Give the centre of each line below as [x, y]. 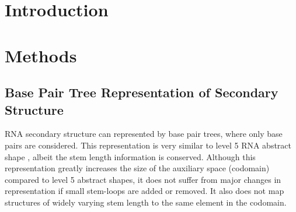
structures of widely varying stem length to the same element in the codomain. [146, 202]
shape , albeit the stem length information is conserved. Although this [130, 156]
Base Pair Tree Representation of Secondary [142, 92]
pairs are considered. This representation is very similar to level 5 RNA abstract [148, 145]
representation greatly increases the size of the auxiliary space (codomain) [137, 168]
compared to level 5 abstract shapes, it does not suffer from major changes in [143, 179]
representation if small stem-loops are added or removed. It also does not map [144, 191]
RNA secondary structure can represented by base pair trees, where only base [144, 134]
